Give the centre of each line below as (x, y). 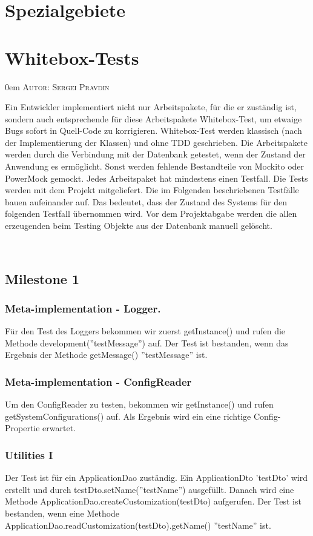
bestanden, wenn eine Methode (62, 513)
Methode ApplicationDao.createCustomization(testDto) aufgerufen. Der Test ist (153, 501)
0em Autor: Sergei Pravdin (57, 86)
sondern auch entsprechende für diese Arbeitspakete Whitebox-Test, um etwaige (153, 118)
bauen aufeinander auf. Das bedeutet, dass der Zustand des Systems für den (146, 201)
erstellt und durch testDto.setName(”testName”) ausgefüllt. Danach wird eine (150, 489)
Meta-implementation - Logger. (83, 308)
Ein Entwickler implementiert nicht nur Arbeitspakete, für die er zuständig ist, (151, 107)
